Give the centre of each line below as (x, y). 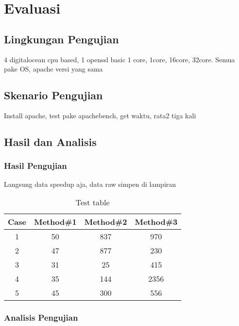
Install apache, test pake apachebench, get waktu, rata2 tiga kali (100, 115)
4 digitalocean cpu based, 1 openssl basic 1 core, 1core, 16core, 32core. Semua (119, 59)
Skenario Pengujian (53, 95)
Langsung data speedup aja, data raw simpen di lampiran (90, 184)
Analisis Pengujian (41, 317)
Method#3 (156, 222)
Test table (93, 202)
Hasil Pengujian (35, 166)
